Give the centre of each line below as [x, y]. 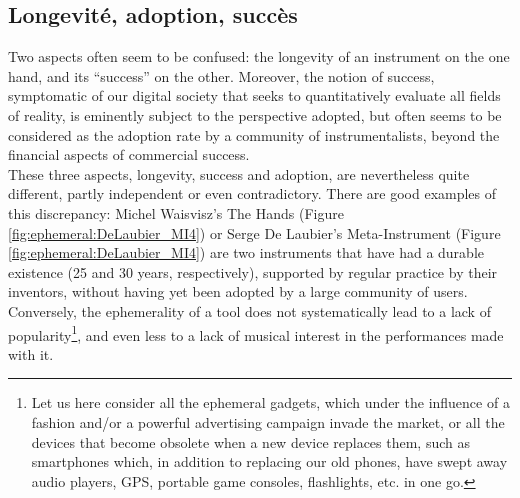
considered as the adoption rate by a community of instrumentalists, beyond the [254, 134]
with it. [31, 353]
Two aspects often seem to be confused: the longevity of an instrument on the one [259, 56]
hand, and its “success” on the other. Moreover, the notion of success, [221, 75]
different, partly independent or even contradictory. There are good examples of [252, 193]
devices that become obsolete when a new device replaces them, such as [251, 441]
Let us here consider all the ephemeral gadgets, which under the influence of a [270, 402]
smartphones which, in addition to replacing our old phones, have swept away [269, 461]
